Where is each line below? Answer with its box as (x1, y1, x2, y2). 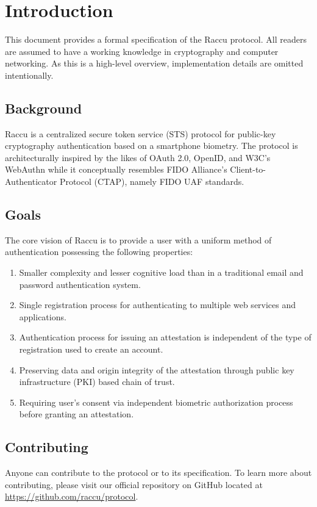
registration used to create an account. (19, 343, 163, 356)
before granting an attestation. (19, 408, 134, 420)
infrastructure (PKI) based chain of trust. (19, 375, 175, 388)
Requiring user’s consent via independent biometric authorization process (19, 395, 293, 408)
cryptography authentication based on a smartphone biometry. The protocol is (5, 139, 298, 152)
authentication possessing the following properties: (5, 245, 193, 258)
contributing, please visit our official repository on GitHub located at (5, 478, 263, 491)
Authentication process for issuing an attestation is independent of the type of (19, 331, 312, 343)
